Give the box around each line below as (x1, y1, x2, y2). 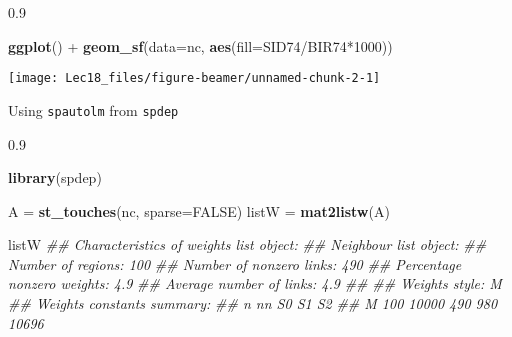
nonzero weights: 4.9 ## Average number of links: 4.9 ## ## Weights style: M (8, 273, 502, 294)
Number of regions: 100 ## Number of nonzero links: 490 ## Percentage (8, 253, 462, 274)
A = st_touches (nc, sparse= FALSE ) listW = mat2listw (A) (8, 200, 390, 221)
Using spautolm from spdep (8, 99, 179, 120)
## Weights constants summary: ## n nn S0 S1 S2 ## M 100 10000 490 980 (8, 293, 498, 314)
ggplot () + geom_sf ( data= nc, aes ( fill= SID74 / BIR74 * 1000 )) (8, 35, 393, 56)
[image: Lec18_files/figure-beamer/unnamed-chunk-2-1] (8, 71, 381, 86)
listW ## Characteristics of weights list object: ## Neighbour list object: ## (8, 234, 487, 255)
